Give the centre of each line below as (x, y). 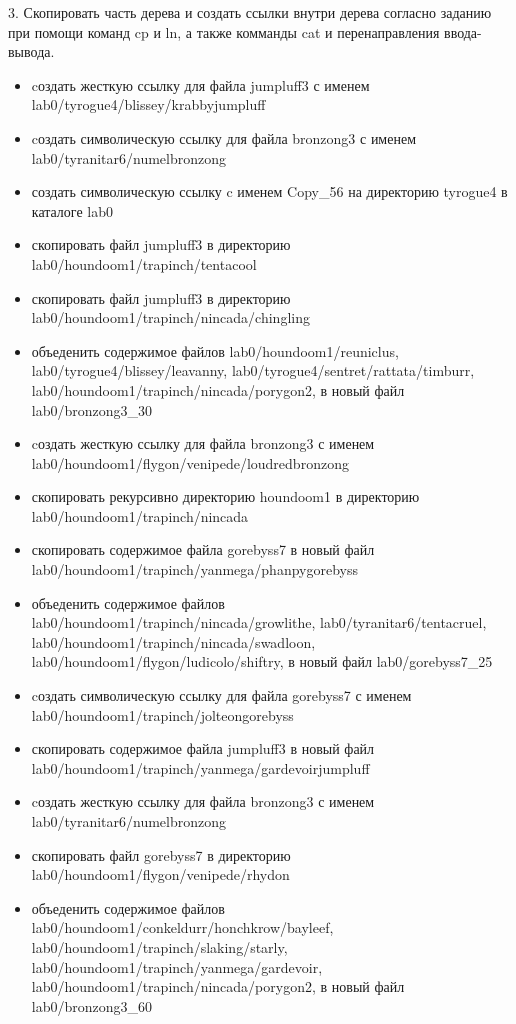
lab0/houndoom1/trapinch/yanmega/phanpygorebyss (194, 569)
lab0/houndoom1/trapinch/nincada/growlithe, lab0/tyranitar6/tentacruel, (259, 622)
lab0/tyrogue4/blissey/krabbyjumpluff (148, 104)
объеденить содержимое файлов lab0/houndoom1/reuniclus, (215, 350)
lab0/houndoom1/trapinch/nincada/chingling (170, 317)
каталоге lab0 (72, 210)
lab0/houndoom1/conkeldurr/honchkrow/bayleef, (182, 927)
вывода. (31, 51)
